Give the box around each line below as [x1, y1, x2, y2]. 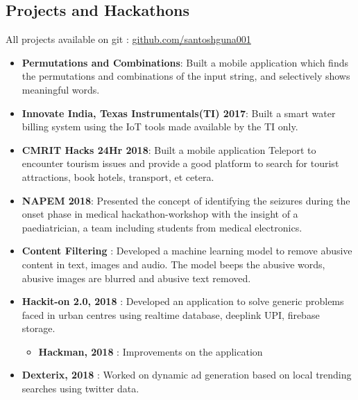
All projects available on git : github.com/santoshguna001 [6, 32, 251, 46]
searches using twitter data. [22, 381, 139, 396]
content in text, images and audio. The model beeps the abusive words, [22, 256, 325, 271]
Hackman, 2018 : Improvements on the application [38, 344, 263, 358]
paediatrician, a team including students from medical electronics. [22, 220, 302, 234]
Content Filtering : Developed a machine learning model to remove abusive [22, 243, 352, 258]
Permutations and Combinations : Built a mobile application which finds [22, 55, 348, 69]
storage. [22, 321, 56, 336]
